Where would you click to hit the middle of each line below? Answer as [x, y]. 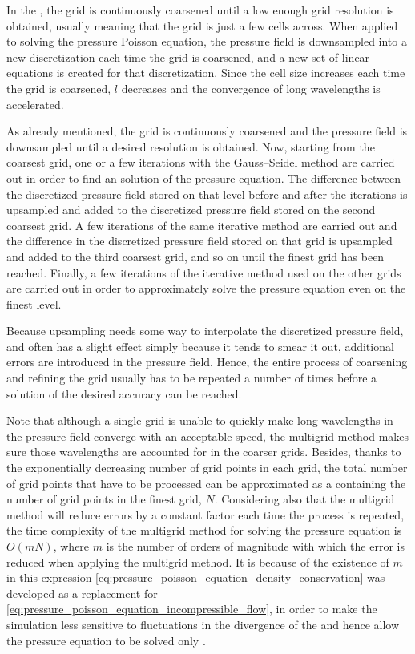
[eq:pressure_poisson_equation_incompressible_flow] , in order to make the [192, 609]
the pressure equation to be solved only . [106, 640]
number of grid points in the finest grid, [104, 499]
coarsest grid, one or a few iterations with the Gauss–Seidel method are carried [201, 162]
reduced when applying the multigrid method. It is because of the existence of [198, 561]
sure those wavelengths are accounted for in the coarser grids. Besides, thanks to [204, 452]
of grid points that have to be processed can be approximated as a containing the [206, 483]
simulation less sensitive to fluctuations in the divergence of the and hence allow [203, 624]
